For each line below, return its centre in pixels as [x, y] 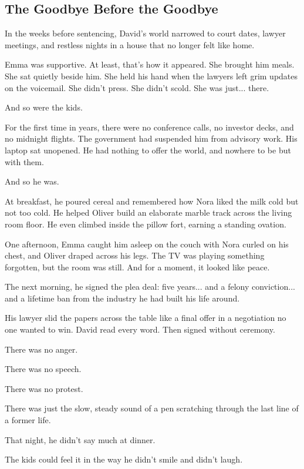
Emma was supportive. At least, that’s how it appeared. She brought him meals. [150, 64]
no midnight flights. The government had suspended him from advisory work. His [151, 138]
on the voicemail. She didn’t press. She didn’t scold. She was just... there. [137, 87]
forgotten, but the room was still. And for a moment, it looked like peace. [137, 267]
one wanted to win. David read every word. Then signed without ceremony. [140, 329]
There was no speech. [43, 369]
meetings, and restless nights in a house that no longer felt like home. [130, 44]
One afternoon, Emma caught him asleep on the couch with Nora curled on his [147, 244]
